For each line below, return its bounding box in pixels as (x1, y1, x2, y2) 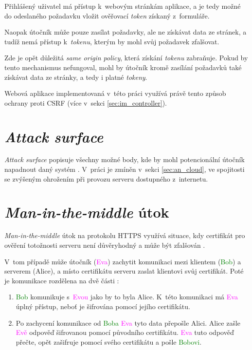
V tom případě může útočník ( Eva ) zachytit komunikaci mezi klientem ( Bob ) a (4, 256, 241, 266)
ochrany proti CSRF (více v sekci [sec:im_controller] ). (4, 97, 167, 108)
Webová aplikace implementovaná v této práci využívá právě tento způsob (4, 88, 226, 98)
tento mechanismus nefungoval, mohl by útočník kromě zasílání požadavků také (4, 62, 242, 72)
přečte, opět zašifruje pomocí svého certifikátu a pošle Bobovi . (16, 336, 202, 347)
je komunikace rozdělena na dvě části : (4, 275, 119, 285)
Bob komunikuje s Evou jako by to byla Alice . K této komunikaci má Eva (16, 292, 238, 302)
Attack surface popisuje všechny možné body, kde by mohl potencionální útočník (4, 154, 245, 165)
